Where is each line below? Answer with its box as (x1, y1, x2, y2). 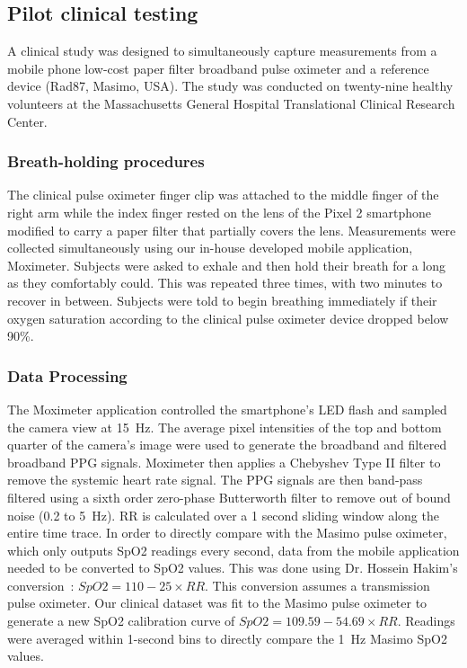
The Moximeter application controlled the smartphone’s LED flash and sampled (7, 399, 447, 418)
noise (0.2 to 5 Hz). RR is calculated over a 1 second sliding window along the (7, 505, 439, 524)
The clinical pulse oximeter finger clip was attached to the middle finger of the (7, 185, 439, 204)
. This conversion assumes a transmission (205, 575, 430, 594)
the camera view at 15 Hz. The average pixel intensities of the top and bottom (7, 417, 442, 436)
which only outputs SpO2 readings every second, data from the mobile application (7, 540, 460, 559)
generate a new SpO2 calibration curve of (7, 611, 235, 630)
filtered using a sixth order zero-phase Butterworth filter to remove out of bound (7, 487, 451, 506)
